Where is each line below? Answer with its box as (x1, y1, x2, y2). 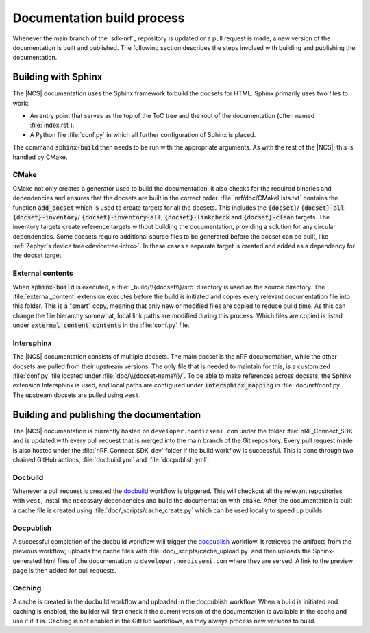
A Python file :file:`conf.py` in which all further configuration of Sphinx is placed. (29, 130, 256, 139)
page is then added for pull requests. (12, 566, 117, 575)
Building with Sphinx (12, 71, 103, 83)
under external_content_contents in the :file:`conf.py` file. (12, 321, 190, 329)
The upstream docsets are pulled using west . (12, 391, 141, 399)
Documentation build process (12, 10, 185, 25)
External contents (12, 268, 73, 278)
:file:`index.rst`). (29, 121, 75, 130)
